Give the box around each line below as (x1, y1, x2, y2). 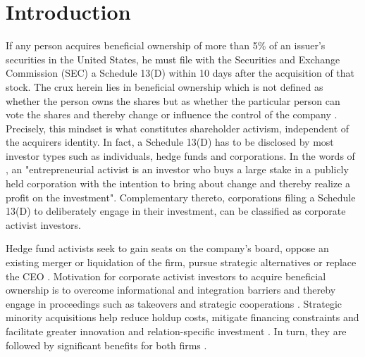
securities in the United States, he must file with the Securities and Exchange (6, 51, 340, 66)
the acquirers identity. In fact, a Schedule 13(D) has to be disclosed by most (6, 134, 334, 149)
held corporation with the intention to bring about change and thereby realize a (6, 176, 351, 191)
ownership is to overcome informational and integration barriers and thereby (6, 282, 336, 297)
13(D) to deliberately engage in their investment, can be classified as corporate (6, 203, 346, 218)
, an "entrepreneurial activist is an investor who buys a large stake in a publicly (6, 162, 349, 177)
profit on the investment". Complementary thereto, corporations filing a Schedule (6, 189, 356, 204)
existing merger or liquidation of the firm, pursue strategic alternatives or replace (6, 255, 357, 270)
